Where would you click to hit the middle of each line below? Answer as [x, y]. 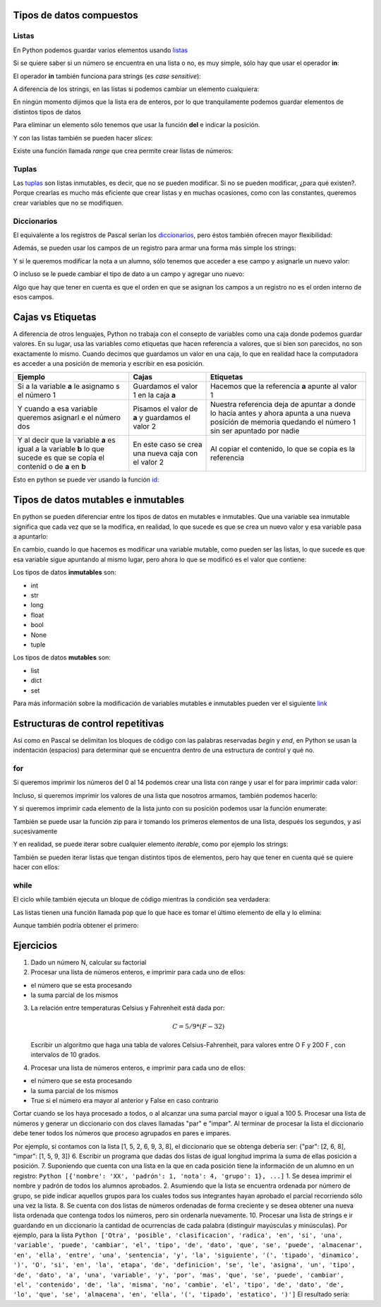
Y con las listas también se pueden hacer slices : [83, 138]
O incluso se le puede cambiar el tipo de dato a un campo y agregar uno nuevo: [129, 274]
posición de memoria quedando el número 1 [283, 422]
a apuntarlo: [31, 537]
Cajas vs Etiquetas [55, 317]
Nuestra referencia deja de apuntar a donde [283, 405]
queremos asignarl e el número [69, 418]
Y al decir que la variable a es [66, 440]
